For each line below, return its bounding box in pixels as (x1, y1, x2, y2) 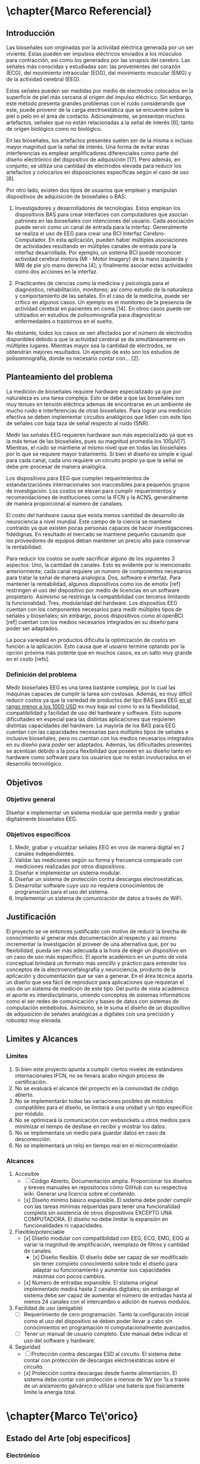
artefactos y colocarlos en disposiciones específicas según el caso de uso (6, 169, 189, 176)
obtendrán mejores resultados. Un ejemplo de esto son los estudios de (6, 349, 180, 355)
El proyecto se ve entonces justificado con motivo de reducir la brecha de (6, 928, 187, 935)
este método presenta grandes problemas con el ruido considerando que (6, 100, 186, 107)
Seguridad (14, 1343, 40, 1350)
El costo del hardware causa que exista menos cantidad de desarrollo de (6, 511, 185, 518)
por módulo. (14, 1110, 45, 1117)
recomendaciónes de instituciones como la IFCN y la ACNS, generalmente (6, 493, 189, 500)
